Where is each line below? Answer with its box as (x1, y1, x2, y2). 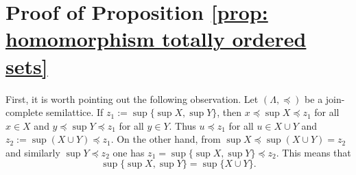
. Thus (169, 118, 196, 132)
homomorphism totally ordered (5, 25, 307, 53)
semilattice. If (46, 105, 104, 119)
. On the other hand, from (110, 132, 221, 146)
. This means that (276, 145, 351, 159)
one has (112, 145, 145, 159)
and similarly (5, 145, 60, 159)
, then (217, 105, 242, 119)
